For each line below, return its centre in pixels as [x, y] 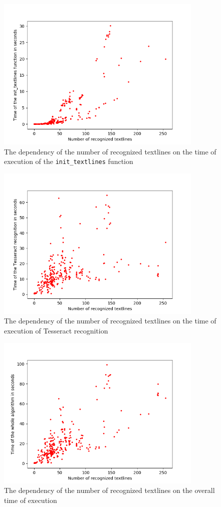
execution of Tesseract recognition [56, 331]
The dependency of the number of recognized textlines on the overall [109, 490]
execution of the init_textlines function [69, 161]
